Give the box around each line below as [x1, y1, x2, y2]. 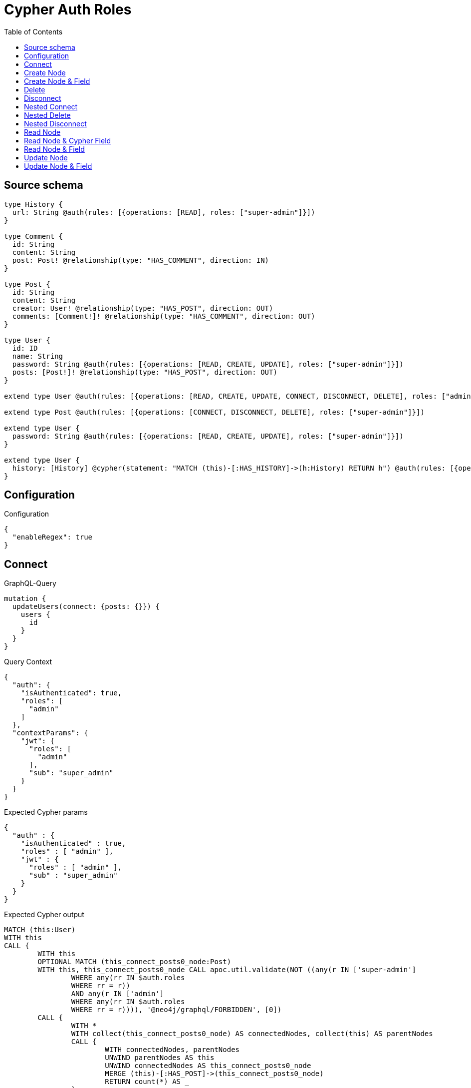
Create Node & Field [24, 76, 90, 85]
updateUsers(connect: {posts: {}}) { [12, 602, 160, 611]
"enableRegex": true [12, 533, 93, 542]
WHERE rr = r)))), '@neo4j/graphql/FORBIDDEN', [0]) [71, 1006, 282, 1014]
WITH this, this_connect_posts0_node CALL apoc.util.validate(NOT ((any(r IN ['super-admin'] [37, 966, 417, 974]
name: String [12, 352, 63, 360]
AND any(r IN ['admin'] [71, 990, 164, 998]
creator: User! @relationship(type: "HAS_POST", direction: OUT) [12, 304, 273, 312]
